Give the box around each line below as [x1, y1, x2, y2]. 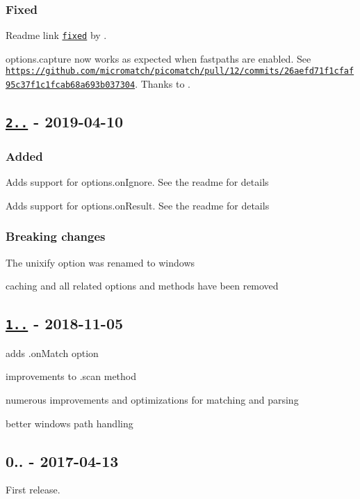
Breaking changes [6, 228, 106, 245]
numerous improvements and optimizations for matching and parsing [6, 392, 299, 406]
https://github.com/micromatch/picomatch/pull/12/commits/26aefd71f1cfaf [6, 66, 354, 77]
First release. [6, 482, 60, 497]
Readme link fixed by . [6, 28, 107, 42]
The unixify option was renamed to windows [6, 255, 195, 269]
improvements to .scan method [6, 369, 137, 383]
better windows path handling [6, 415, 133, 430]
